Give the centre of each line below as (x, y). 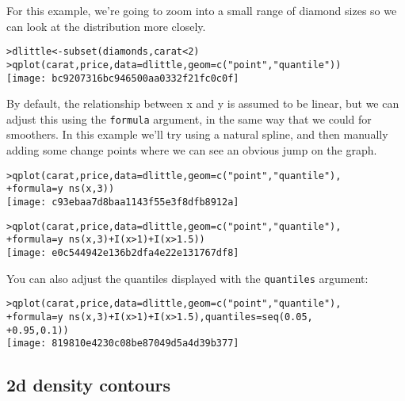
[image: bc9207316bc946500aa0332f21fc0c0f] (123, 78)
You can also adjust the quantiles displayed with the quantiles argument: (187, 278)
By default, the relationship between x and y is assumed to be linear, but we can (203, 103)
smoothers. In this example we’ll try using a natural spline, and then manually (197, 134)
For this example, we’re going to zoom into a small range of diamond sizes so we (202, 10)
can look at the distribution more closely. (106, 26)
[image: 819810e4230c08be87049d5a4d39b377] (123, 344)
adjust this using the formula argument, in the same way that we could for (189, 118)
